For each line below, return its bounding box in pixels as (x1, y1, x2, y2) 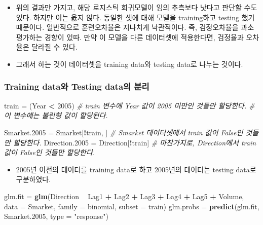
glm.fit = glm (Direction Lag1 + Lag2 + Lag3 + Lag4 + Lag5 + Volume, (4, 191, 244, 201)
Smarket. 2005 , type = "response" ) (4, 211, 108, 221)
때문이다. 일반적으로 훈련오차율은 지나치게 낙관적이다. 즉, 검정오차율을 (16, 22, 239, 32)
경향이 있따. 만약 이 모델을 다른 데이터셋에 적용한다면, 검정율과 (44, 31, 244, 42)
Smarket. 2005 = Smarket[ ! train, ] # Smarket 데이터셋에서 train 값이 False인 (4, 127, 243, 137)
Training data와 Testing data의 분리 (4, 80, 149, 93)
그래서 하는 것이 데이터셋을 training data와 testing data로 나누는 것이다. (16, 58, 243, 69)
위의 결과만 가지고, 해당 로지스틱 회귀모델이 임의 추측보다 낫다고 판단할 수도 (16, 2, 257, 12)
